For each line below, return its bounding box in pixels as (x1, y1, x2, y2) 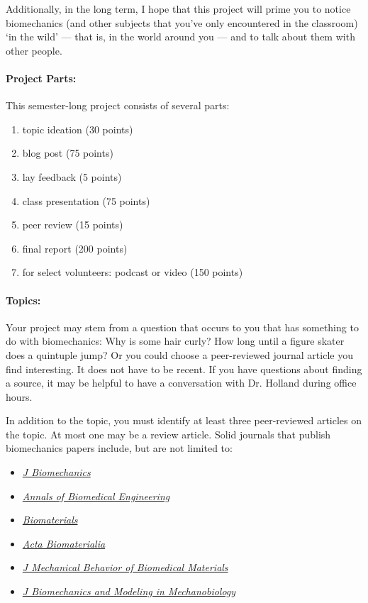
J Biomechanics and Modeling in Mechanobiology (22, 584, 236, 599)
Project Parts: (6, 70, 77, 85)
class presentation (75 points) (22, 193, 150, 208)
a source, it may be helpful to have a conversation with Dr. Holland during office (6, 375, 357, 390)
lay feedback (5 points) (22, 169, 122, 184)
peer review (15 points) (22, 217, 123, 232)
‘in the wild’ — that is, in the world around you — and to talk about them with (6, 29, 355, 44)
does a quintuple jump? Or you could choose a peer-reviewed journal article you (6, 347, 353, 362)
